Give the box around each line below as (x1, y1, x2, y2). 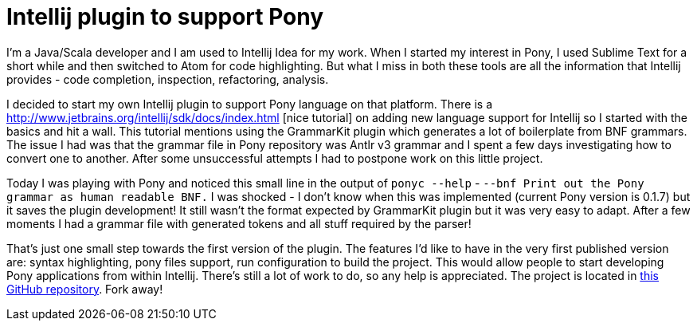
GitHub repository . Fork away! (6, 282, 163, 296)
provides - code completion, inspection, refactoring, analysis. (6, 72, 329, 86)
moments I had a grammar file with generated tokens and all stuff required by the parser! (6, 216, 472, 230)
